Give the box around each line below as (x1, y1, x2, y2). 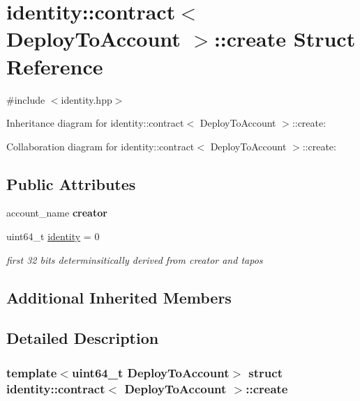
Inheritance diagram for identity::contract (6, 116, 184, 130)
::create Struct (213, 24, 356, 53)
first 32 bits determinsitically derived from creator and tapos (6, 252, 263, 267)
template (6, 363, 57, 381)
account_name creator (6, 205, 107, 220)
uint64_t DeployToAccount (71, 363, 230, 381)
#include (6, 92, 45, 107)
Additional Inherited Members (6, 286, 232, 308)
